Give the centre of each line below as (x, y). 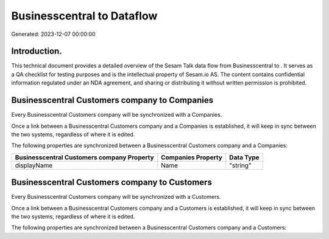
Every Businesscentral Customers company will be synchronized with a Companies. (117, 115)
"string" (240, 165)
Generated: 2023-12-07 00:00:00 (53, 34)
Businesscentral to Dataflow (84, 16)
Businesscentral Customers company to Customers (112, 182)
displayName (34, 165)
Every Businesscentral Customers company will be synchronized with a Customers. (116, 197)
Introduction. (37, 51)
